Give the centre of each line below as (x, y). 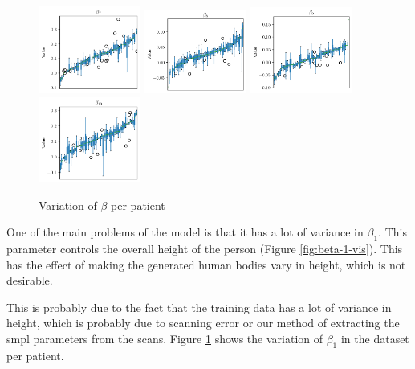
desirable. (30, 280)
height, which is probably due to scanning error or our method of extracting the (203, 323)
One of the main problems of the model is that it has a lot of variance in (185, 232)
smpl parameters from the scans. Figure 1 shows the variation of (165, 339)
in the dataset (375, 339)
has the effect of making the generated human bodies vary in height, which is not (206, 264)
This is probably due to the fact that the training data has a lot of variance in (199, 307)
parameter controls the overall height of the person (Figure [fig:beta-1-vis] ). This (205, 249)
